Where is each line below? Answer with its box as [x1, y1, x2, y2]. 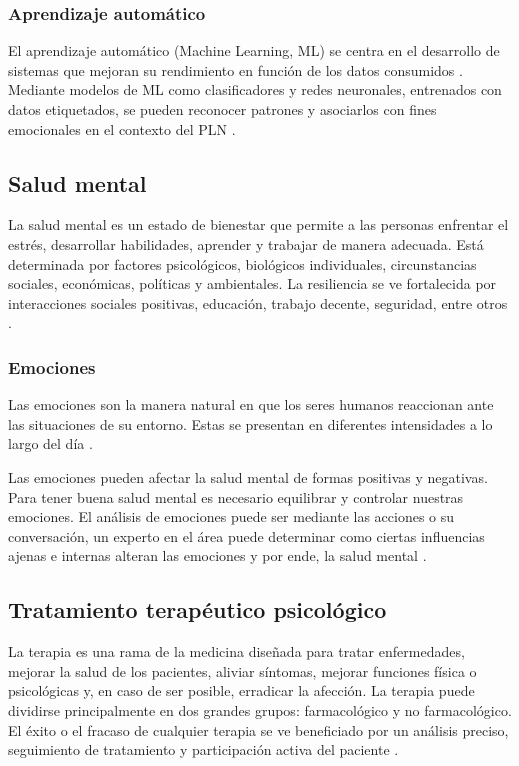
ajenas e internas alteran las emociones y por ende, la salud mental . [8, 545, 427, 566]
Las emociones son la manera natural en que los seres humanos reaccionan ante [8, 394, 494, 415]
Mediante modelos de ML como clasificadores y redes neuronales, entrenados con [8, 79, 502, 100]
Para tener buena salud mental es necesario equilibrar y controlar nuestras [8, 486, 464, 507]
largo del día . [8, 433, 93, 454]
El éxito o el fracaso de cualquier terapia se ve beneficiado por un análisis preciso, [8, 719, 509, 740]
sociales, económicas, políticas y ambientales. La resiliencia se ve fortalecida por [8, 273, 497, 294]
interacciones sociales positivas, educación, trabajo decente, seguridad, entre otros [8, 292, 508, 313]
